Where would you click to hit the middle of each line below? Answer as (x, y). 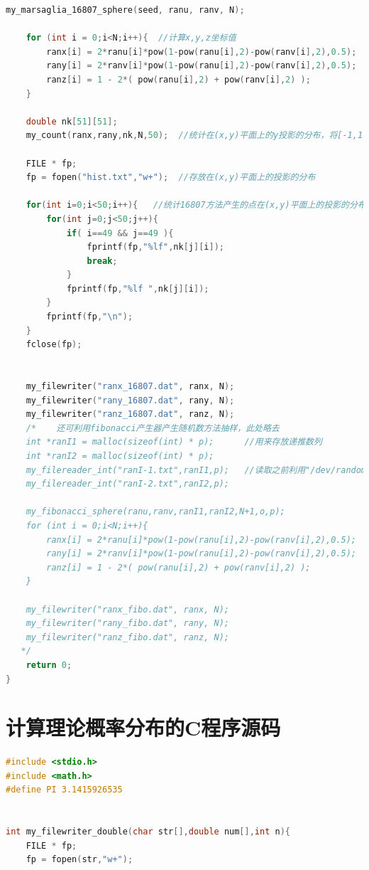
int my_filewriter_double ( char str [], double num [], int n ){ (148, 832)
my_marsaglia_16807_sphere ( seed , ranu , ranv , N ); (125, 10)
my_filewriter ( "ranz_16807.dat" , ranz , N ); (130, 414)
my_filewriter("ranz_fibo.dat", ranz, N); (127, 637)
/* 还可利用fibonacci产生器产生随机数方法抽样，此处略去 (153, 428)
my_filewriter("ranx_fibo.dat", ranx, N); (127, 609)
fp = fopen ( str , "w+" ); (79, 860)
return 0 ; (49, 665)
